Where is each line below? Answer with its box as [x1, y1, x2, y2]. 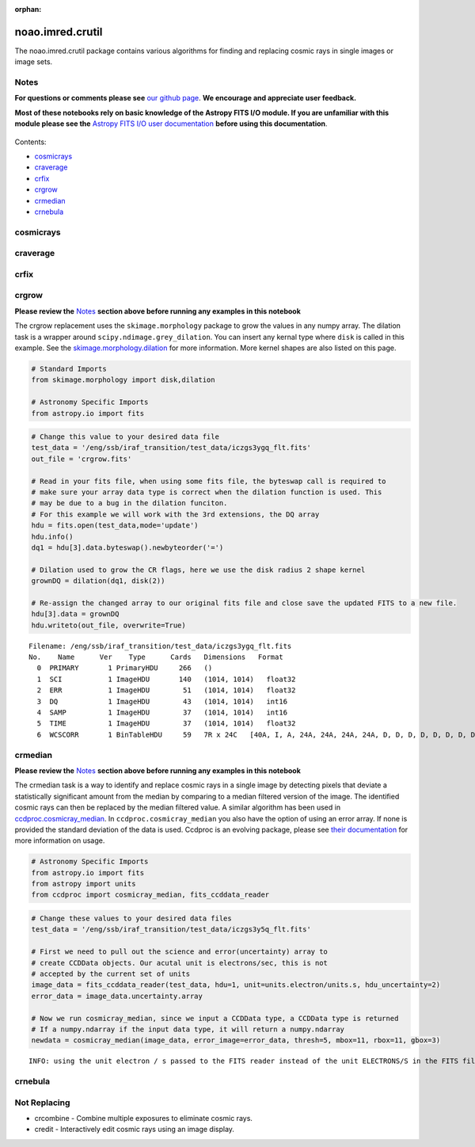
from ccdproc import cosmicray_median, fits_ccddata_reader [31, 890, 270, 899]
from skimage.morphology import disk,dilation [31, 375, 215, 384]
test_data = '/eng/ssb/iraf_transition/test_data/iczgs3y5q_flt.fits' [31, 925, 312, 934]
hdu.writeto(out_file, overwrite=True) [31, 620, 186, 630]
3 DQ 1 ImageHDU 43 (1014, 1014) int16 [36, 697, 288, 706]
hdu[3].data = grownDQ [31, 610, 120, 619]
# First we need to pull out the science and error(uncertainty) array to [31, 947, 329, 956]
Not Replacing [14, 1097, 70, 1108]
